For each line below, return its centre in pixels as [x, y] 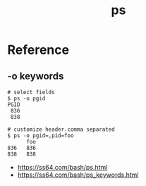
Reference [38, 50]
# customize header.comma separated [61, 129]
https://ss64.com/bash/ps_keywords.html [78, 175]
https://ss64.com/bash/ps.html [62, 167]
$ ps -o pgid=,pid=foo [41, 136]
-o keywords [36, 76]
